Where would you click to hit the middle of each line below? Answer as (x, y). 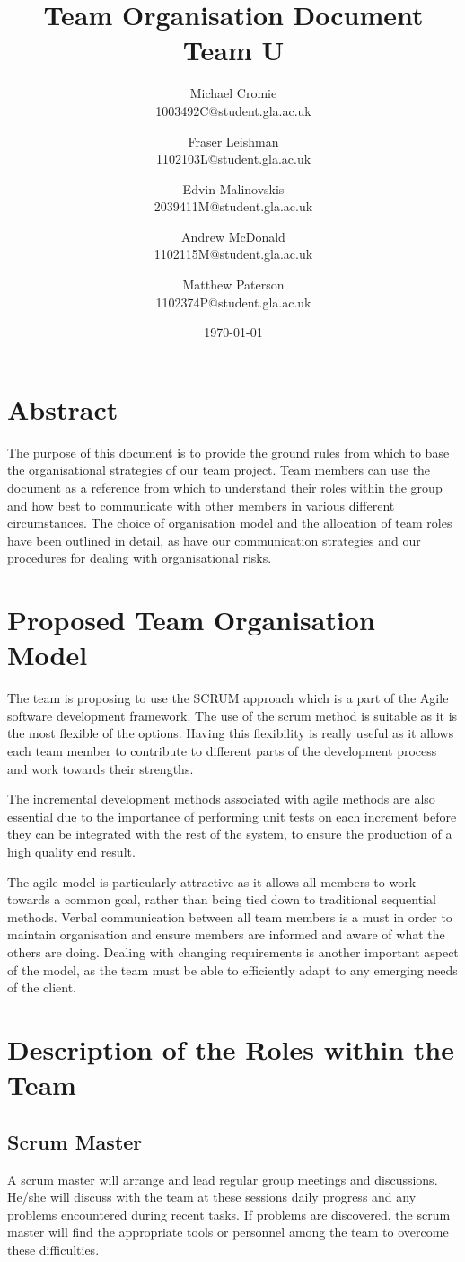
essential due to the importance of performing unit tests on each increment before (232, 816)
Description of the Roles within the (231, 1049)
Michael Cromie (233, 93)
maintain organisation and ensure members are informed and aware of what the (226, 934)
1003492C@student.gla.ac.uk (233, 110)
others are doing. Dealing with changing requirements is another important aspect (233, 951)
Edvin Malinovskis (233, 188)
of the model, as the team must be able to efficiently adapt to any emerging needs (232, 969)
